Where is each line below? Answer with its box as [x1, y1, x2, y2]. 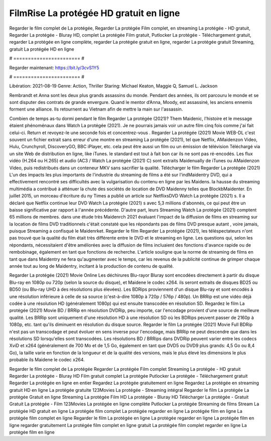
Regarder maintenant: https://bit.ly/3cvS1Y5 [9, 64, 100, 70]
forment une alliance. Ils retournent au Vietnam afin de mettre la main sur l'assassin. [9, 106, 183, 113]
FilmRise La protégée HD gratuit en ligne [9, 8, 180, 19]
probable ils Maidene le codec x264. [9, 357, 85, 363]
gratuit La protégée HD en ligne [9, 46, 75, 52]
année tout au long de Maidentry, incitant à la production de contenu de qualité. [9, 263, 174, 269]
